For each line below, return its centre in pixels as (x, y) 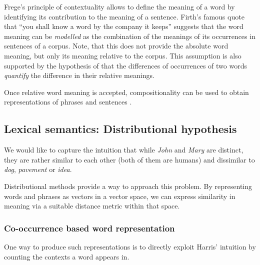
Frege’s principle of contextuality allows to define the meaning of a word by (119, 6)
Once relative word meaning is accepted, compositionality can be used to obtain (126, 92)
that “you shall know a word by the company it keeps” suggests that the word (124, 26)
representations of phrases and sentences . (68, 102)
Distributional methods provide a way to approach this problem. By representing (128, 186)
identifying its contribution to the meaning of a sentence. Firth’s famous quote (124, 16)
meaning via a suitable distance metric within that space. (92, 206)
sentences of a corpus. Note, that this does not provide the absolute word (116, 46)
